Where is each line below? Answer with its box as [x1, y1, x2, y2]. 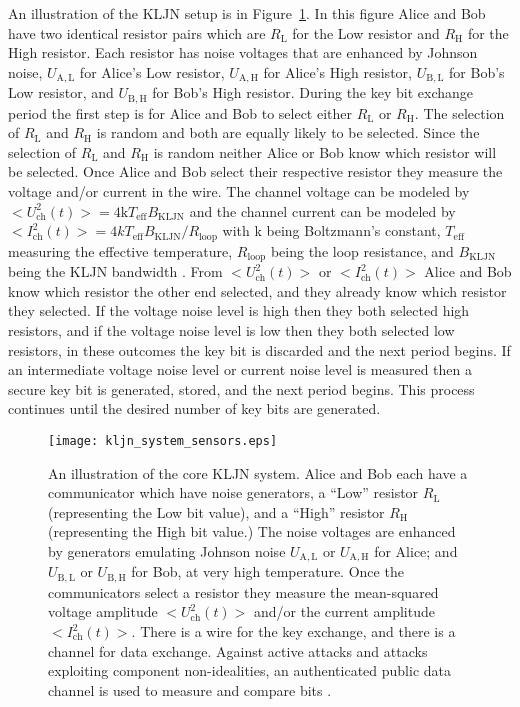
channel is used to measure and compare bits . [48, 679, 332, 700]
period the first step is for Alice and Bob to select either [8, 102, 353, 123]
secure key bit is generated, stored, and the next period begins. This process [8, 378, 475, 399]
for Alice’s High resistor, [263, 61, 412, 82]
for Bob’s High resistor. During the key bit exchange [152, 82, 474, 103]
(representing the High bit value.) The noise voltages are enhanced [48, 521, 456, 542]
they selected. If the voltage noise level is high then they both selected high [8, 300, 470, 321]
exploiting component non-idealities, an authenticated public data [48, 660, 452, 681]
